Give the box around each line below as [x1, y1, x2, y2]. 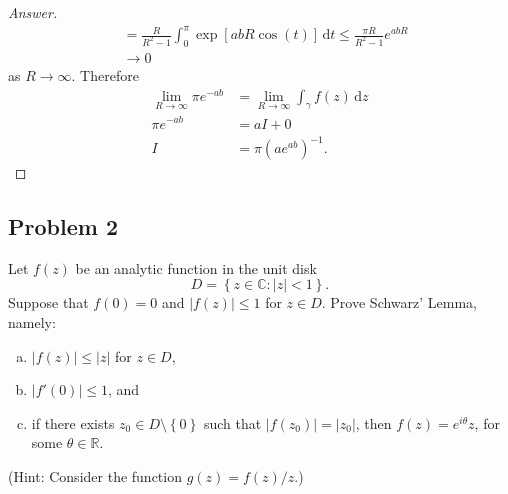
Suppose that [8, 292, 89, 313]
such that [203, 412, 262, 433]
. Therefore [71, 64, 139, 85]
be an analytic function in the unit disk [75, 257, 317, 278]
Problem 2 [8, 211, 118, 242]
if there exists [31, 412, 115, 433]
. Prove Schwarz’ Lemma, [321, 292, 477, 313]
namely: [8, 312, 56, 333]
